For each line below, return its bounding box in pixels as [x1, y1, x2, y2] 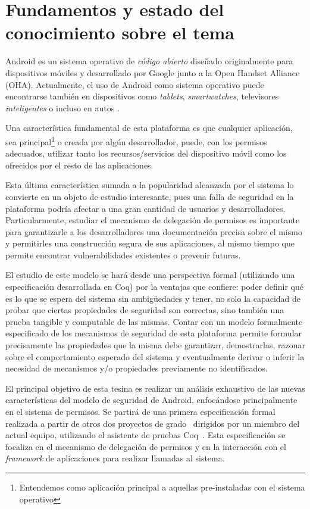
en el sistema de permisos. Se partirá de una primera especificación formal [5, 405, 275, 417]
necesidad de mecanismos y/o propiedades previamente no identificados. [5, 362, 268, 374]
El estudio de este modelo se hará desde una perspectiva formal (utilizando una [5, 268, 295, 281]
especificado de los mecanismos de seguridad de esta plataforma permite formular [5, 327, 302, 339]
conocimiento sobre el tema [5, 20, 235, 45]
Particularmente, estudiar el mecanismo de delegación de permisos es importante [5, 214, 300, 226]
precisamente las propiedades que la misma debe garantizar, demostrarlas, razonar [5, 339, 305, 351]
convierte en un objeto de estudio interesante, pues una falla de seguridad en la [5, 190, 294, 202]
